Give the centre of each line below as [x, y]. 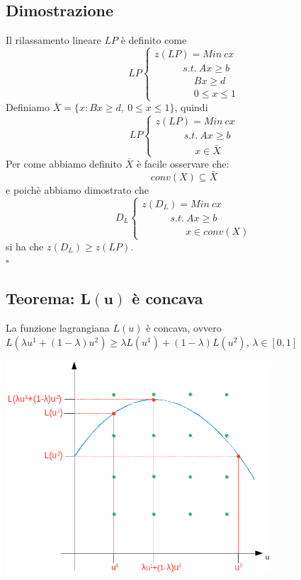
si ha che [25, 246]
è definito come [154, 40]
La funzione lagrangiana [58, 328]
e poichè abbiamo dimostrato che [77, 189]
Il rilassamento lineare [53, 40]
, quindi [191, 107]
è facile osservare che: [183, 163]
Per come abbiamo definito [64, 163]
